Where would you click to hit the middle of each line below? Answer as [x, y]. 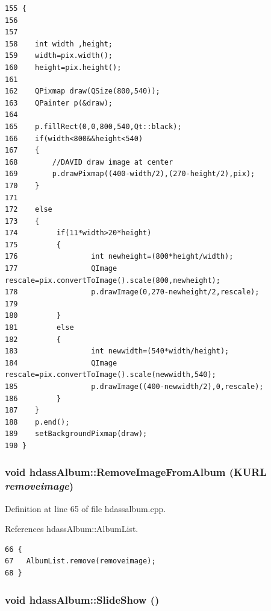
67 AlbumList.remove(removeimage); [80, 561]
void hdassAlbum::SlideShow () [82, 599]
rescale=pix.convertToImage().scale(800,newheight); [113, 280]
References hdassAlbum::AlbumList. [72, 529]
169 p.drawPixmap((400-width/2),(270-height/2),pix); [130, 174]
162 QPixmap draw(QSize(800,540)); [83, 91]
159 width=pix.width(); [59, 56]
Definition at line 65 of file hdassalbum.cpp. [86, 508]
